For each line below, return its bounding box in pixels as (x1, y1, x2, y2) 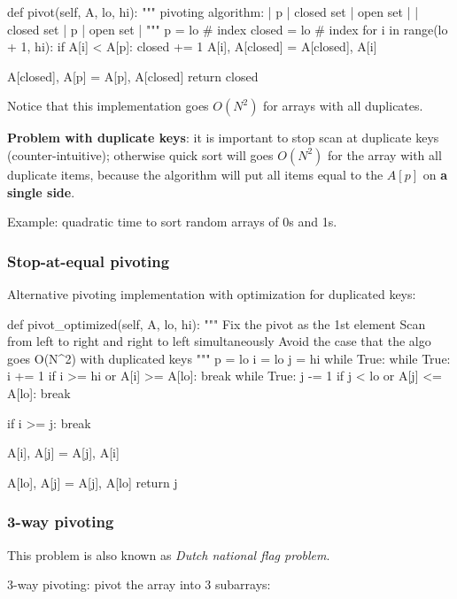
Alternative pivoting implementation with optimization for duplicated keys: (7, 284, 416, 303)
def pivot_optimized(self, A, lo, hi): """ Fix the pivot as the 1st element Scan (7, 314, 426, 333)
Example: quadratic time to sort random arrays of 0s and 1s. (7, 212, 337, 231)
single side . (7, 182, 75, 201)
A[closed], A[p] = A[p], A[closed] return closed (7, 66, 259, 85)
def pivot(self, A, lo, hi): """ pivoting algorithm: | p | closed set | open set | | (7, 3, 419, 20)
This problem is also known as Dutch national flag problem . (7, 545, 330, 564)
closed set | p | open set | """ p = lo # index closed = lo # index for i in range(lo (7, 19, 448, 38)
